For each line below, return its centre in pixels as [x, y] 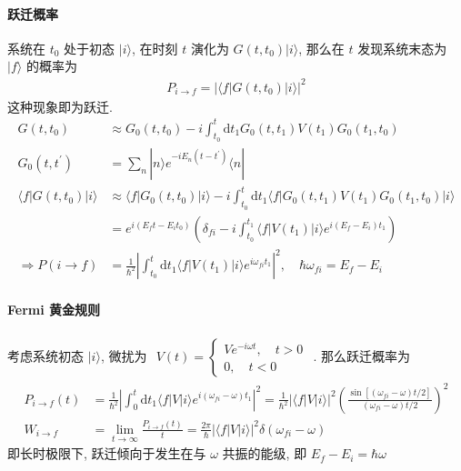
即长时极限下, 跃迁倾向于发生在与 [107, 453]
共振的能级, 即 [265, 453]
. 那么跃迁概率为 [362, 355]
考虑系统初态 [45, 355]
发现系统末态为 [402, 48]
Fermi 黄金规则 [54, 309]
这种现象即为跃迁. [60, 106]
